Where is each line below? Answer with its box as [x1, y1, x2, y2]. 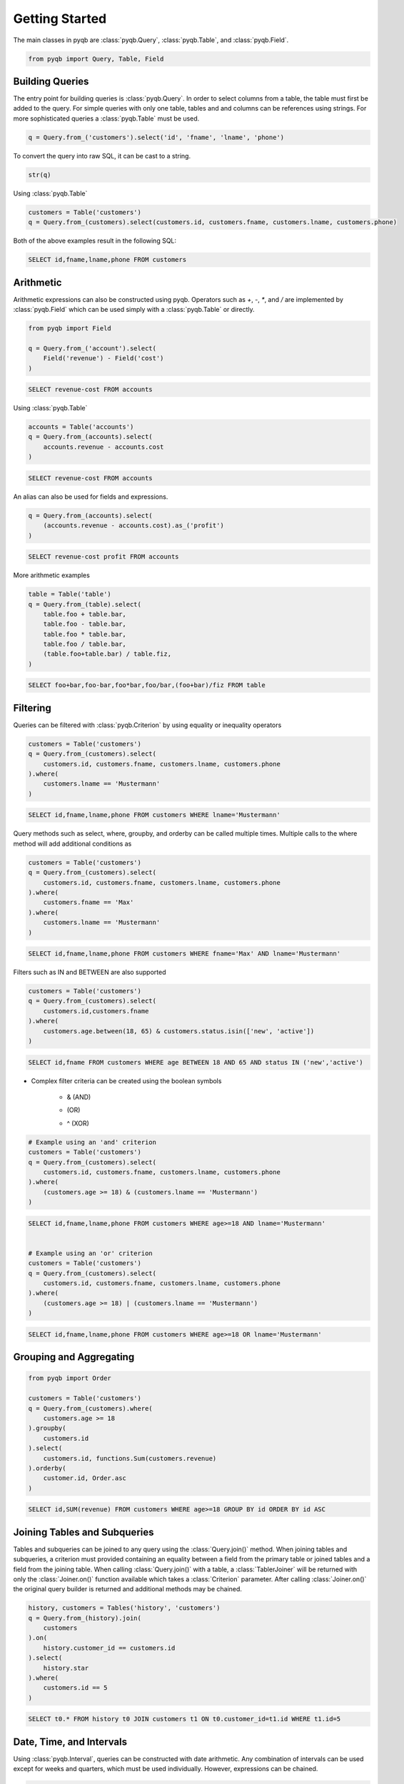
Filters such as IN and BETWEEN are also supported [13, 968, 166, 977]
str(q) [28, 171, 51, 178]
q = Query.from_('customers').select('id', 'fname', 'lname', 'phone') [28, 133, 285, 141]
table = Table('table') [28, 590, 112, 599]
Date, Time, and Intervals [13, 1735, 128, 1748]
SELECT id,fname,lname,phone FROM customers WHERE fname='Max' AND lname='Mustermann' [28, 950, 341, 958]
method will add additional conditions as [13, 839, 132, 848]
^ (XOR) [66, 1119, 89, 1127]
